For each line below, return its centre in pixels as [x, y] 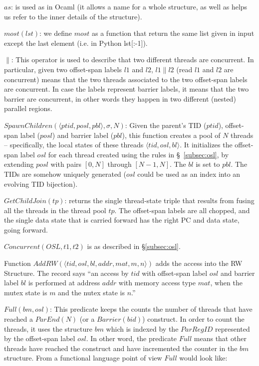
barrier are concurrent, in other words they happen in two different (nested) [120, 98]
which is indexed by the [142, 328]
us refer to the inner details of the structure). [73, 16]
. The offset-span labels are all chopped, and [182, 210]
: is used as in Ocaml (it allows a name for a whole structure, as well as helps [129, 6]
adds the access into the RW [199, 263]
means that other [220, 338]
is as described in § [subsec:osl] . [134, 246]
